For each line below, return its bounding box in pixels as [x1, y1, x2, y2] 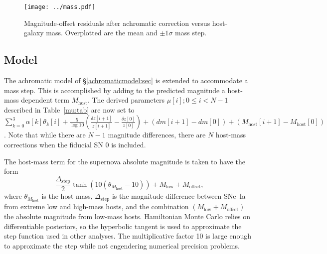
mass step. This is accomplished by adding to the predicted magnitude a [4, 85, 225, 95]
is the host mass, [41, 191, 93, 201]
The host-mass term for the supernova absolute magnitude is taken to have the [4, 156, 245, 166]
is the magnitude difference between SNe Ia [112, 191, 246, 201]
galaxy [24, 27, 44, 38]
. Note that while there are [4, 129, 86, 140]
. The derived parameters [87, 95, 165, 105]
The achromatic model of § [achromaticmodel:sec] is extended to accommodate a [4, 75, 248, 86]
